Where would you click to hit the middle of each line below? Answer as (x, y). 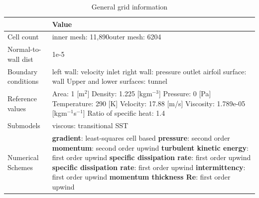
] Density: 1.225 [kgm (120, 94)
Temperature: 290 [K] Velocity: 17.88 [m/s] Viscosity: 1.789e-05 (149, 103)
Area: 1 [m (68, 94)
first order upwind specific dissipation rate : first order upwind (151, 157)
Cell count (23, 37)
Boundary (23, 71)
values (17, 108)
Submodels (24, 125)
